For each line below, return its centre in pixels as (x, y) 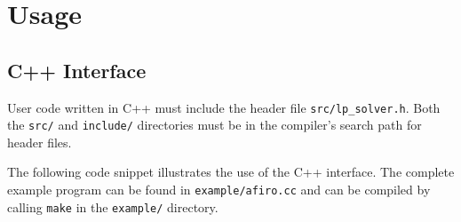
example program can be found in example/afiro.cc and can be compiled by (219, 190)
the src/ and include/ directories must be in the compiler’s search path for (215, 125)
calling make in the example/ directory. (113, 206)
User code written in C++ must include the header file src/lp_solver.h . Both (224, 107)
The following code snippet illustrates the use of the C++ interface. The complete (231, 172)
